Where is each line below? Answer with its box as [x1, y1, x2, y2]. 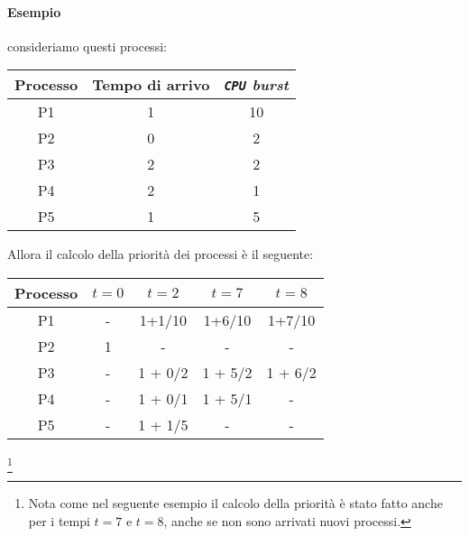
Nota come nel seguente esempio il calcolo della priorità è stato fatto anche [28, 494, 443, 513]
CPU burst [224, 74, 290, 96]
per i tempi [28, 511, 90, 530]
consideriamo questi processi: [7, 36, 167, 55]
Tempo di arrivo [92, 74, 210, 96]
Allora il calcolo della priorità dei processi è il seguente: [7, 245, 314, 263]
